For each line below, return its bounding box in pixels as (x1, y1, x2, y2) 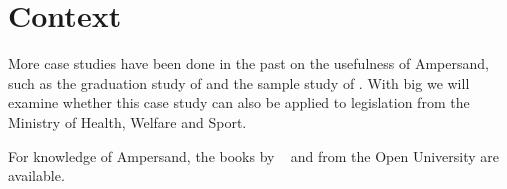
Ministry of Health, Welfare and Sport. (8, 111, 247, 132)
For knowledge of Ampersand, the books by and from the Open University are (8, 145, 500, 166)
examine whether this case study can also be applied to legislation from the (8, 92, 470, 113)
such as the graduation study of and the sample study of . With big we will (8, 72, 470, 93)
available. (8, 165, 65, 186)
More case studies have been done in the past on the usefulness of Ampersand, (8, 53, 489, 74)
